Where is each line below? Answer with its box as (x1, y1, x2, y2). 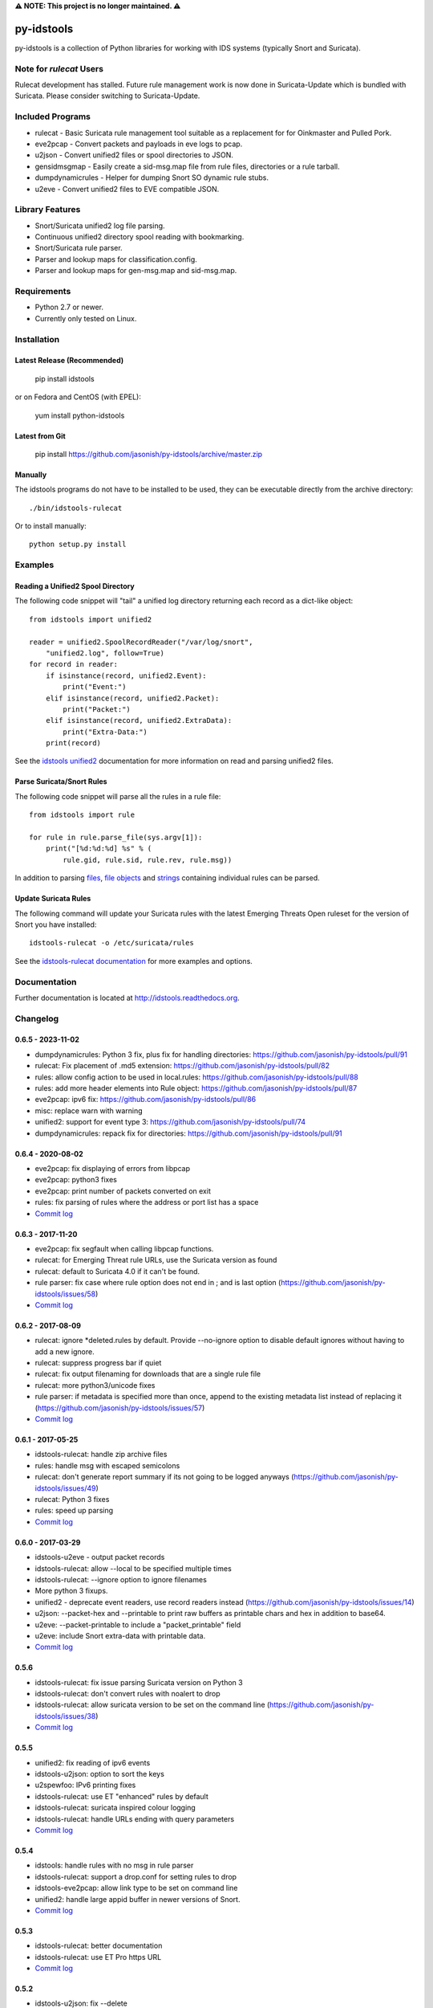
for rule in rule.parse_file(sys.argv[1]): (29, 833, 203, 843)
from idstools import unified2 (29, 614, 152, 624)
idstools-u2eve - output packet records (34, 1553, 165, 1562)
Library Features (14, 204, 81, 215)
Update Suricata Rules (14, 894, 91, 904)
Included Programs (14, 111, 91, 122)
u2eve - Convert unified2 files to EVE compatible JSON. (34, 184, 220, 194)
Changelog (14, 1013, 59, 1024)
